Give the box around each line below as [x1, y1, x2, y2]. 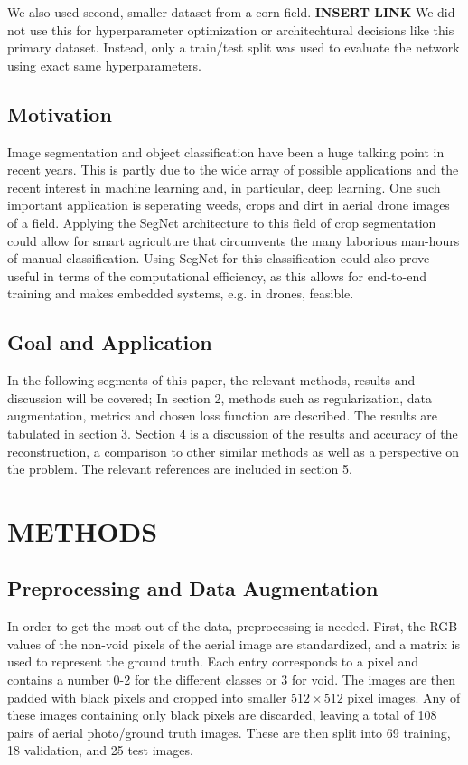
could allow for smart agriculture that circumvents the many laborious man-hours [7, 231, 460, 250]
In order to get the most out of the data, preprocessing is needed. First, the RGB [7, 617, 458, 636]
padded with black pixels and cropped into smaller [7, 687, 287, 706]
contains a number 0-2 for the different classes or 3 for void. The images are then [7, 670, 456, 689]
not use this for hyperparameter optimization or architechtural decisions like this [7, 20, 454, 39]
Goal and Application [7, 328, 212, 356]
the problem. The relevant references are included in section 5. [7, 459, 352, 478]
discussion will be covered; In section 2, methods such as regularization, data [7, 388, 433, 407]
